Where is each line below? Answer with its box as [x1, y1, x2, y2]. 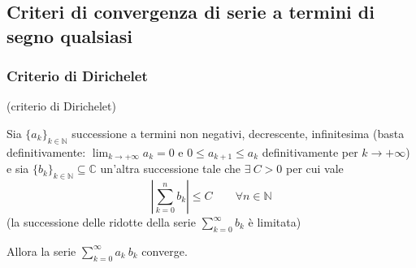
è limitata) [248, 214, 301, 231]
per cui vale [285, 160, 344, 177]
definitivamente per [262, 143, 358, 160]
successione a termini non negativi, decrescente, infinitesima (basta [71, 124, 405, 141]
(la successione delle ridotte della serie [6, 214, 196, 231]
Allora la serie [6, 242, 76, 259]
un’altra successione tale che [100, 160, 241, 177]
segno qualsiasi [6, 23, 133, 48]
